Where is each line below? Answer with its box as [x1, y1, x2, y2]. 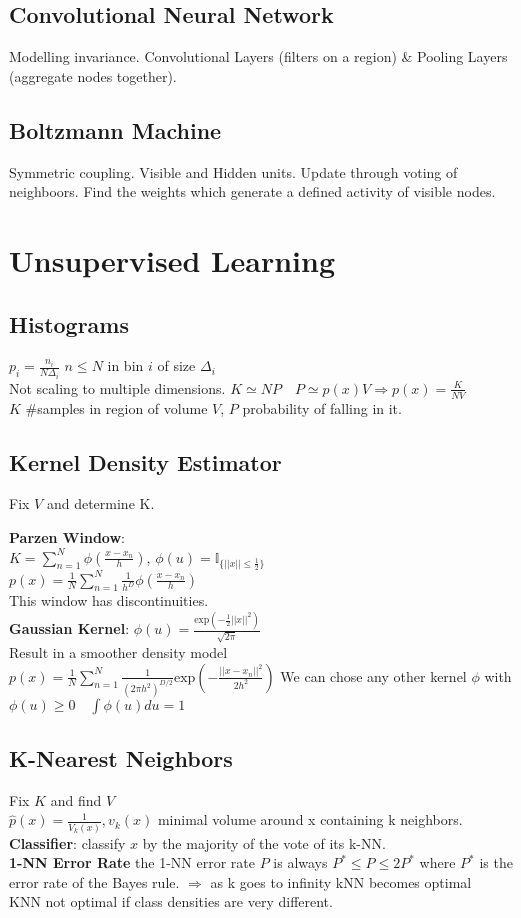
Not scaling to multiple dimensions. [9, 377, 226, 398]
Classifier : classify [9, 832, 126, 853]
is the [479, 852, 513, 873]
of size [157, 355, 196, 376]
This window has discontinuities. [9, 590, 209, 611]
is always [273, 852, 328, 873]
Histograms [9, 308, 130, 339]
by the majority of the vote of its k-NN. [142, 832, 386, 853]
